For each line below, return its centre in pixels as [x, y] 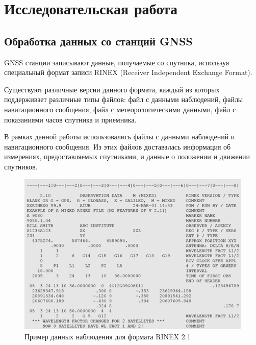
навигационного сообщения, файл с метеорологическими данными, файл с [120, 109]
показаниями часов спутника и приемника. [70, 119]
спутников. [21, 166]
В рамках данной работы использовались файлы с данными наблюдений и [120, 137]
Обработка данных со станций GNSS [98, 41]
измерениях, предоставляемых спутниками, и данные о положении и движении [127, 156]
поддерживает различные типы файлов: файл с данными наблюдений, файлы [124, 99]
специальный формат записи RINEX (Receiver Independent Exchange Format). [128, 72]
